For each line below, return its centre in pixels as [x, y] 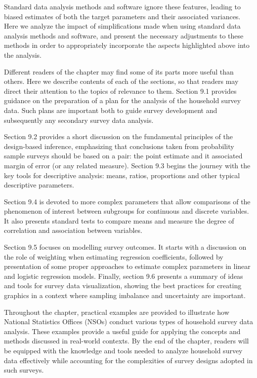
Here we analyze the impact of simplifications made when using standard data [122, 26]
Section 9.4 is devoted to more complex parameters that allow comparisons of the [127, 201]
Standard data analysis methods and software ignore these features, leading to [122, 6]
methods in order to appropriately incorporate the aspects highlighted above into [127, 45]
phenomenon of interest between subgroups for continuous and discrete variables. [127, 211]
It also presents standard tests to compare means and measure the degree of [119, 220]
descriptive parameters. [39, 185]
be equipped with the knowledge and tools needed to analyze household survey [123, 350]
